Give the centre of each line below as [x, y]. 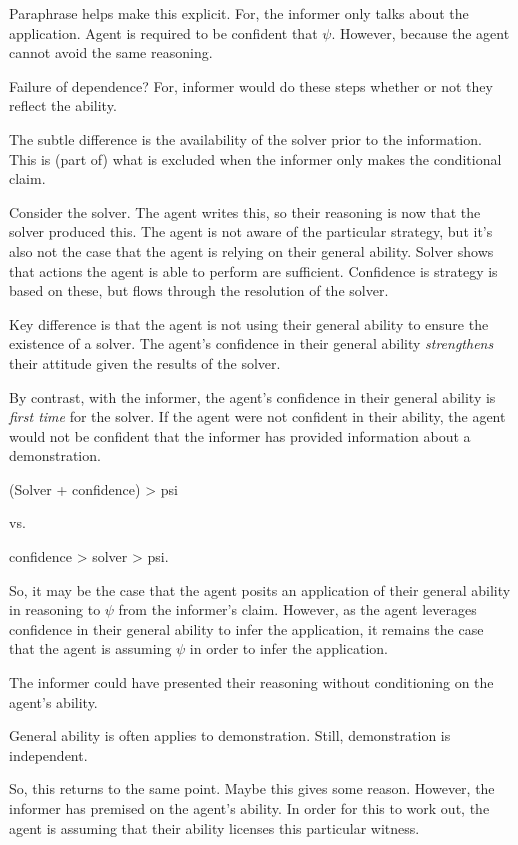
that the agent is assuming [90, 648]
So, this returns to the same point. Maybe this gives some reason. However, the [252, 788]
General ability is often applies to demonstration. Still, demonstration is [230, 735]
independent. [48, 754]
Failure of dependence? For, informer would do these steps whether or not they [251, 85]
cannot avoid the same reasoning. [111, 52]
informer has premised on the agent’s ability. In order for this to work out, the [249, 808]
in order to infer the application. [288, 648]
